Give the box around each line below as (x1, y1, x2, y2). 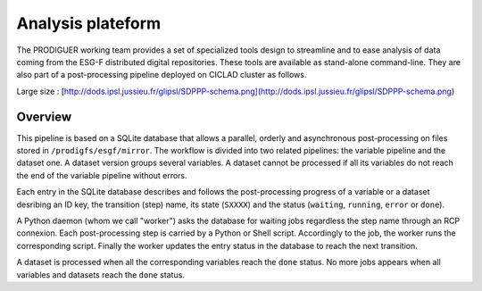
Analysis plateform (16, 13, 161, 33)
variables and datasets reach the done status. (16, 269, 185, 280)
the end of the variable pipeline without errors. (16, 170, 187, 180)
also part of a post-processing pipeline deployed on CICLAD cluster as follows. (16, 70, 307, 80)
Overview (16, 109, 72, 124)
